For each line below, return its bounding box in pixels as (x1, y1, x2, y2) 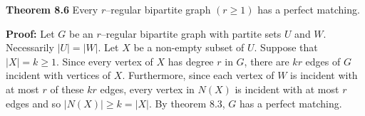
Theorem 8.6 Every (6, 2, 98, 16)
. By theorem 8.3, (148, 95, 225, 110)
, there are (244, 53, 289, 68)
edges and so (6, 95, 61, 110)
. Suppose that (254, 40, 318, 55)
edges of (305, 53, 341, 68)
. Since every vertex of (56, 53, 153, 68)
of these (50, 81, 84, 96)
